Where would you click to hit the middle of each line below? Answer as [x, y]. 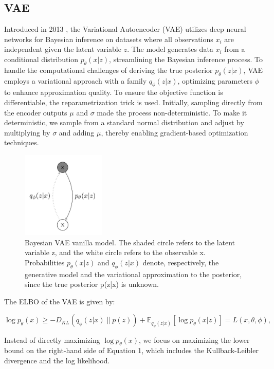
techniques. [22, 142]
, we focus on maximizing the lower [194, 339]
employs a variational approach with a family [76, 80]
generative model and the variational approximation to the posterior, [133, 274]
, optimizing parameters [215, 80]
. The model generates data [170, 49]
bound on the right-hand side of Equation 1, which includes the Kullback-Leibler [131, 350]
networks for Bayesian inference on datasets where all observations [109, 39]
